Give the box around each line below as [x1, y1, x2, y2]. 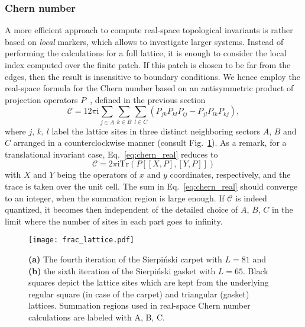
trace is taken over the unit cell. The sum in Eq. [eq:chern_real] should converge [5, 180, 298, 193]
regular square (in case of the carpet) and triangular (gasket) [28, 287, 249, 300]
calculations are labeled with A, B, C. [28, 311, 165, 323]
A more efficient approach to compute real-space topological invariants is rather [5, 24, 293, 36]
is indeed [235, 191, 267, 204]
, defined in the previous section [90, 93, 206, 105]
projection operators [5, 93, 78, 105]
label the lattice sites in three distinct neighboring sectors [51, 124, 260, 137]
